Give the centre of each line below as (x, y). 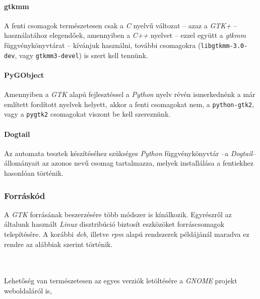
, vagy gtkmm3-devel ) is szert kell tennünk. (81, 55)
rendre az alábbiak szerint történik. (58, 244)
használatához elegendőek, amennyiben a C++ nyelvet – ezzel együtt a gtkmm (125, 35)
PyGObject (24, 74)
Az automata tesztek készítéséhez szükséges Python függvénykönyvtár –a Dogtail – (130, 153)
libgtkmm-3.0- (224, 46)
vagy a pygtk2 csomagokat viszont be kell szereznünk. (87, 114)
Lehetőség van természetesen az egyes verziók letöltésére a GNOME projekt (121, 281)
